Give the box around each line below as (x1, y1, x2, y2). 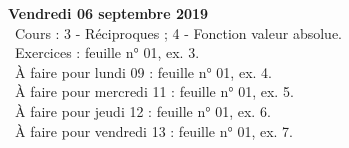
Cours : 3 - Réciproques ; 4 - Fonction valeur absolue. (14, 22, 342, 43)
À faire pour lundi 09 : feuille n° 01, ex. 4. (14, 61, 272, 82)
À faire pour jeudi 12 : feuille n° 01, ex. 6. (14, 100, 271, 121)
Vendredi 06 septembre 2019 (8, 3, 209, 23)
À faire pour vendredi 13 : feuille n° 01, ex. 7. (14, 120, 293, 141)
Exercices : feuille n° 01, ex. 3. (14, 42, 200, 63)
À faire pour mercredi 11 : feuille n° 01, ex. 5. (14, 81, 294, 102)
